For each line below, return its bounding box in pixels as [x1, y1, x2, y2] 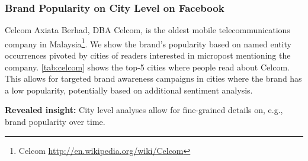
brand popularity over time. [5, 115, 105, 128]
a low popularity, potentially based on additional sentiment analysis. [5, 83, 253, 96]
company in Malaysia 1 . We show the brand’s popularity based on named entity [5, 36, 291, 50]
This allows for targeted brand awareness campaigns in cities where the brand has [5, 72, 302, 85]
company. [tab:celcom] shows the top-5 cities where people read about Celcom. [5, 60, 290, 73]
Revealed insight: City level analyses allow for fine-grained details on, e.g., [5, 104, 283, 116]
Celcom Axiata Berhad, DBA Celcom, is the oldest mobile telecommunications [5, 24, 290, 36]
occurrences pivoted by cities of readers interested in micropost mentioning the [5, 49, 291, 62]
